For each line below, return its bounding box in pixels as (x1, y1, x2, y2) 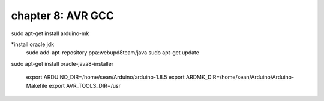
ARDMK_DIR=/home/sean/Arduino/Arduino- (186, 74, 294, 81)
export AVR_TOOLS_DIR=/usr (49, 82, 121, 89)
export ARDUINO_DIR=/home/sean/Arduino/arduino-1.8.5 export (26, 74, 185, 81)
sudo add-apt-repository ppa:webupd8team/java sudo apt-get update (26, 49, 199, 56)
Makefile (26, 82, 48, 89)
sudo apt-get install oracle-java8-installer (11, 60, 114, 67)
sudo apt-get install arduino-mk (11, 30, 89, 37)
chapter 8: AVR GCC (11, 9, 114, 22)
